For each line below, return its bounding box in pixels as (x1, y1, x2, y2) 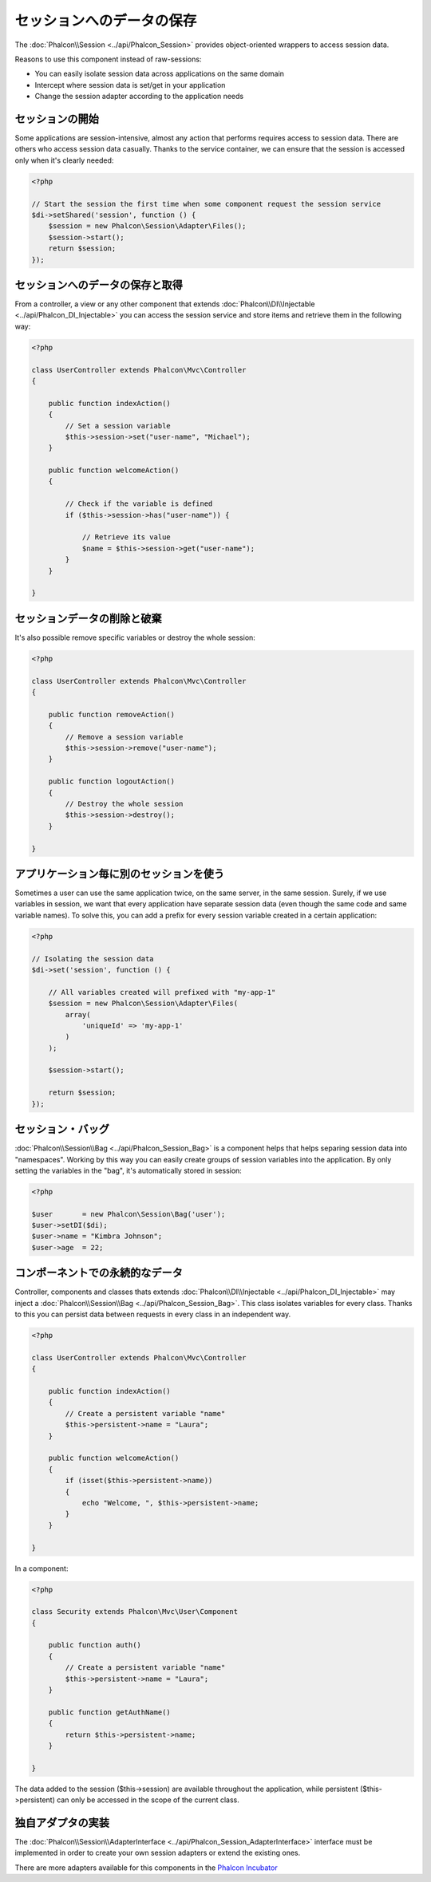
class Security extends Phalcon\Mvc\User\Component (31, 1608, 239, 1616)
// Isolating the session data (31, 954, 155, 963)
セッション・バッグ (14, 1122, 109, 1136)
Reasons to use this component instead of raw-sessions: (14, 54, 202, 64)
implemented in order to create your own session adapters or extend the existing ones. (14, 1848, 301, 1858)
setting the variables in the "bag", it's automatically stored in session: (14, 1166, 243, 1175)
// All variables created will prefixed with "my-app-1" (48, 988, 276, 996)
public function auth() (48, 1640, 141, 1650)
